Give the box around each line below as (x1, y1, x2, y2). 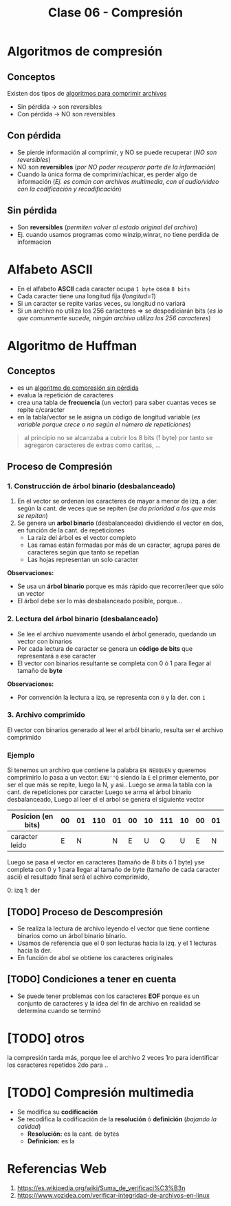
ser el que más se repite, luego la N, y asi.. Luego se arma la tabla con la (7, 780, 212, 789)
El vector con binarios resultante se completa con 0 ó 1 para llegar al (16, 659, 211, 667)
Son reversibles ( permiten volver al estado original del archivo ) (16, 222, 198, 231)
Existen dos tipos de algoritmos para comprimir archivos (7, 90, 167, 97)
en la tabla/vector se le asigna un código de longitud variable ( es (16, 413, 201, 421)
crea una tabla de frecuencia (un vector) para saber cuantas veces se (16, 398, 217, 406)
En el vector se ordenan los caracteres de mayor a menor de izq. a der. (16, 497, 219, 506)
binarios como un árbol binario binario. (16, 931, 127, 939)
